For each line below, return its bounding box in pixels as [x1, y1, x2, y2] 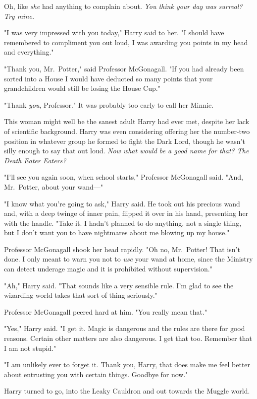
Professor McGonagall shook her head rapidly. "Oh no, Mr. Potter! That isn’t [4, 244, 240, 254]
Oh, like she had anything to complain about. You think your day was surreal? [4, 1, 243, 11]
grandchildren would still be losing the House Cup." [4, 83, 160, 93]
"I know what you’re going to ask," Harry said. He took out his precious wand [4, 198, 240, 208]
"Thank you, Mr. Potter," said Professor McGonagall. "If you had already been [4, 63, 244, 73]
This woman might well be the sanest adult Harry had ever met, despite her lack [4, 116, 250, 127]
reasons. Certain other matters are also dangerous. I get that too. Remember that [4, 333, 252, 343]
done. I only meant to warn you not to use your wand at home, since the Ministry [4, 254, 253, 264]
